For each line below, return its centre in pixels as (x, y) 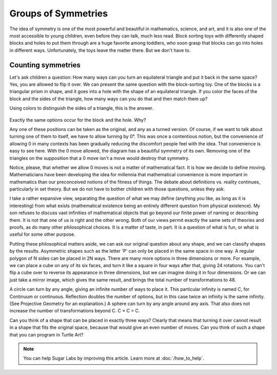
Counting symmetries (45, 65)
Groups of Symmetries (58, 13)
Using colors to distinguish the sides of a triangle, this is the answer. (82, 108)
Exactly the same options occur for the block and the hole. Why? (78, 120)
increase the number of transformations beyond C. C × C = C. (75, 311)
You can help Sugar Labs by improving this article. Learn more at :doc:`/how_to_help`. (114, 358)
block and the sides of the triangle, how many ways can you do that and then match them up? (108, 99)
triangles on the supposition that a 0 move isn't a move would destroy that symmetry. (100, 158)
